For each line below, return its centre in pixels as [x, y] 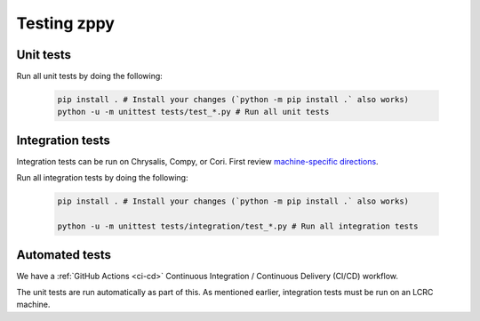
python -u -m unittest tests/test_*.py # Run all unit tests [193, 112]
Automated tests [64, 255]
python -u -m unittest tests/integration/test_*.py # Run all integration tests [238, 226]
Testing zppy [66, 23]
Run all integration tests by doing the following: [102, 178]
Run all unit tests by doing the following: [90, 76]
